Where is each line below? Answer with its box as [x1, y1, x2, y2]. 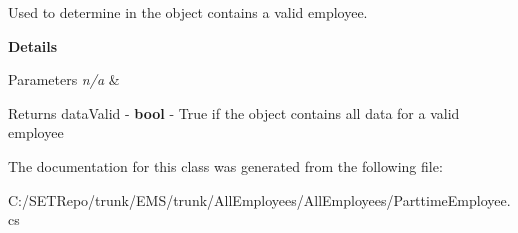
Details [8, 35, 58, 56]
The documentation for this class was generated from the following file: [8, 155, 443, 176]
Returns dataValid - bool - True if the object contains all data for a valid [8, 102, 460, 123]
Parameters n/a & [8, 69, 120, 90]
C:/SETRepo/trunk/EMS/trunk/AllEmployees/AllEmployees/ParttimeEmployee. [8, 189, 511, 210]
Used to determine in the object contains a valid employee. [8, 2, 368, 22]
